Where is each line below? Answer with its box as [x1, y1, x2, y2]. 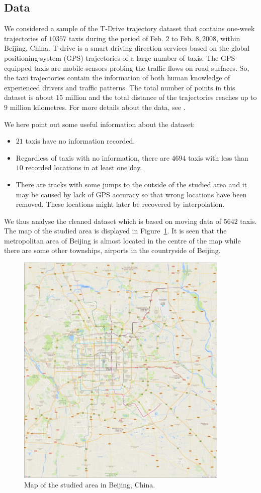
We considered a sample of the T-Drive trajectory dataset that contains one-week [4, 23, 255, 34]
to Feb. [171, 33, 194, 43]
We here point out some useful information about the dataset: [4, 118, 195, 129]
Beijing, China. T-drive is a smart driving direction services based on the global [4, 43, 250, 53]
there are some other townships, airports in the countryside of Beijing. [4, 245, 221, 256]
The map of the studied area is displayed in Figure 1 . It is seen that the [4, 225, 227, 236]
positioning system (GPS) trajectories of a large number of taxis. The [4, 52, 219, 63]
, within [216, 33, 240, 43]
